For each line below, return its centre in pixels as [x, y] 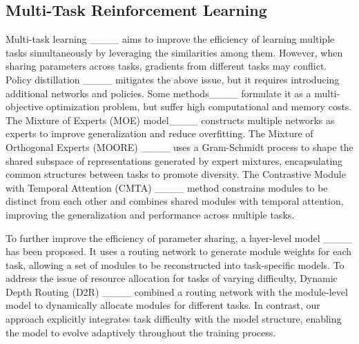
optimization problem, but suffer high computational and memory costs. [199, 107]
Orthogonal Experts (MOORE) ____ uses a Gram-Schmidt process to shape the [179, 146]
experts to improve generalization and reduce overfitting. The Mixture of [159, 133]
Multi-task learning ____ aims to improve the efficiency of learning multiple [170, 39]
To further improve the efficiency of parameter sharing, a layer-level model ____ [179, 237]
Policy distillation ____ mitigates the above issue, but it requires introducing [173, 79]
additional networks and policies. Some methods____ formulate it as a [158, 93]
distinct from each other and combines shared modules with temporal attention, [175, 201]
